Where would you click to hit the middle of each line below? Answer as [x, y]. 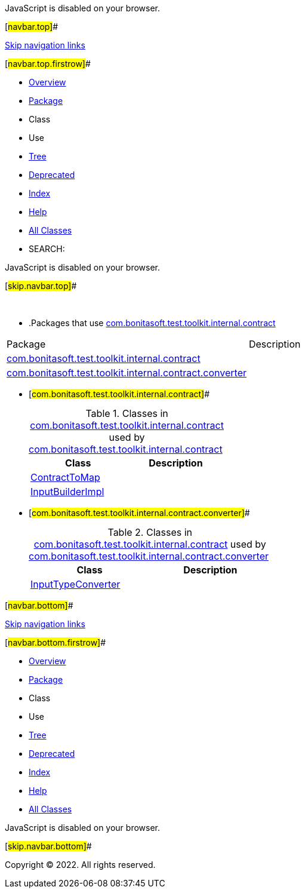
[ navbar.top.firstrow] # [48, 64]
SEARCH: [47, 249]
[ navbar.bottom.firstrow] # [56, 642]
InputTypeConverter [76, 584]
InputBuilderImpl [67, 492]
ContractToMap [65, 477]
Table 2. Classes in [150, 532]
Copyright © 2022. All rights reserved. [80, 865]
